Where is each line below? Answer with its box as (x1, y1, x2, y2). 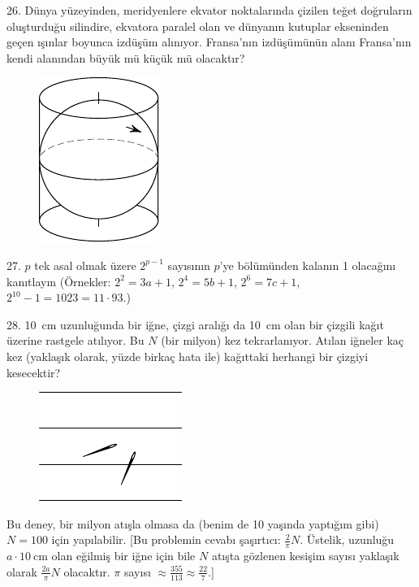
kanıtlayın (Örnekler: (6, 272, 111, 289)
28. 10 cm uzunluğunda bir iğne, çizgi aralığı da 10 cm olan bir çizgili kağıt (6, 315, 384, 333)
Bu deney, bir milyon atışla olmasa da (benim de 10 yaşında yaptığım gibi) (6, 515, 379, 532)
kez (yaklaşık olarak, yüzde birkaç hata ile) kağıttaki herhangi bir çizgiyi (6, 347, 369, 364)
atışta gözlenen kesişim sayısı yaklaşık (211, 547, 400, 564)
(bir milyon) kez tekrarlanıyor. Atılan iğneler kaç (161, 332, 404, 349)
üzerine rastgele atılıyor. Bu (6, 332, 145, 349)
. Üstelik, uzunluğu (300, 531, 395, 548)
